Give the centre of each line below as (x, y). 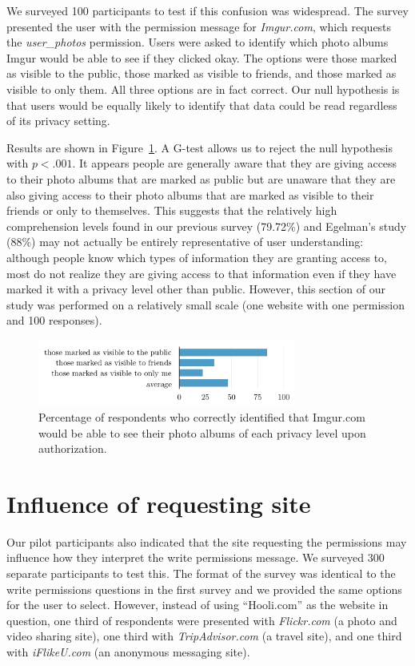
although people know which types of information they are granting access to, (197, 257)
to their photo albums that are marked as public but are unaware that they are (201, 178)
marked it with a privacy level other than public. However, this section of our (196, 289)
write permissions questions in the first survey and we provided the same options (204, 589)
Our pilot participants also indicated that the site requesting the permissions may (207, 541)
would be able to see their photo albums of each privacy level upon (202, 432)
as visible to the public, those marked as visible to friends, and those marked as (202, 73)
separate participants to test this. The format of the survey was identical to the (201, 573)
